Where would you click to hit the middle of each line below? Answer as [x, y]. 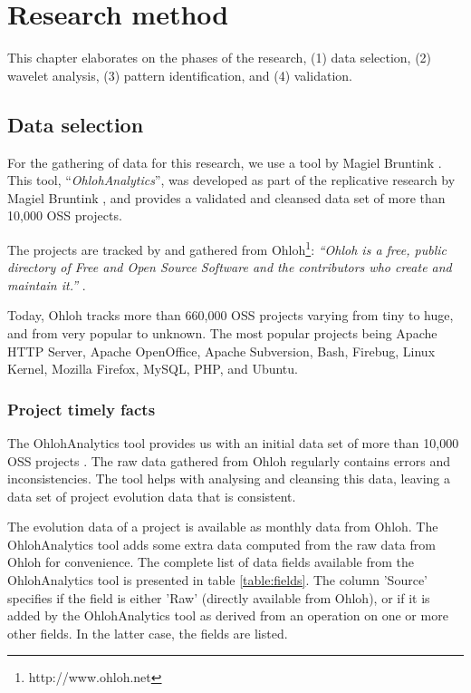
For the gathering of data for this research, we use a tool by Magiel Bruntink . [225, 162]
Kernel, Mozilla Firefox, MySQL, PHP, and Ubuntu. [153, 369]
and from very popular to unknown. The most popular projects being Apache [222, 332]
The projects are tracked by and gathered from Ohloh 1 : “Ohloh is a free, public [227, 248]
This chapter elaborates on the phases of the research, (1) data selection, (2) [220, 58]
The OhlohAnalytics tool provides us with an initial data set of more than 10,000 [233, 442]
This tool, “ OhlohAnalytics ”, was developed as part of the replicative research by [231, 180]
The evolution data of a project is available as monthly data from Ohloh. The [223, 527]
